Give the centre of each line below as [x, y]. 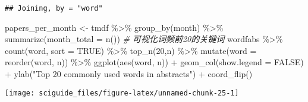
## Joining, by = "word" [54, 8]
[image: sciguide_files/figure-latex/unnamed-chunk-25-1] [122, 93]
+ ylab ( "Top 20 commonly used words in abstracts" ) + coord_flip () [129, 74]
